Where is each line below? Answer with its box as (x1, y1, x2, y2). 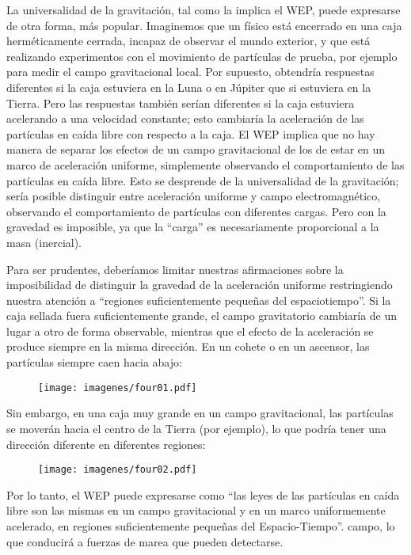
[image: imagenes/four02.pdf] (38, 464, 197, 476)
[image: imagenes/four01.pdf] (38, 382, 197, 393)
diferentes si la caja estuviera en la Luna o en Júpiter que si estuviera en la (6, 78, 371, 95)
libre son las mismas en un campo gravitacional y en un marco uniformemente (6, 502, 386, 519)
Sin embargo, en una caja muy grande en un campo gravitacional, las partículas (6, 405, 394, 421)
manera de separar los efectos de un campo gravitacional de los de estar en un (6, 141, 386, 158)
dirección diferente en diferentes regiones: (6, 435, 206, 452)
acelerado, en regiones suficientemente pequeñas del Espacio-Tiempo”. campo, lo (6, 517, 395, 534)
